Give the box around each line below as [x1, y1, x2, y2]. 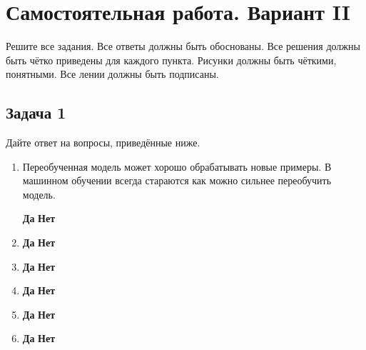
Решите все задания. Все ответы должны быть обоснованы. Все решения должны [6, 39, 360, 54]
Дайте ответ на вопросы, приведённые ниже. [6, 135, 200, 150]
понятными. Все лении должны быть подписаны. [6, 66, 219, 81]
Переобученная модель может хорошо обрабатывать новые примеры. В [22, 159, 332, 174]
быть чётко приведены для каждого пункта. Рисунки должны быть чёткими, [6, 52, 337, 67]
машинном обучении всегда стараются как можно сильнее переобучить [22, 173, 332, 188]
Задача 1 [6, 101, 66, 124]
